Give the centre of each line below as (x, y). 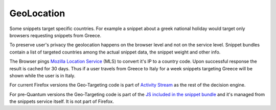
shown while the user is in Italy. (42, 75)
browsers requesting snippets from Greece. (55, 35)
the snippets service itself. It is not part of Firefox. (62, 101)
